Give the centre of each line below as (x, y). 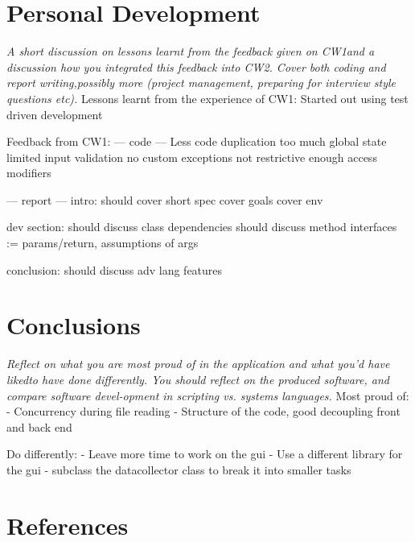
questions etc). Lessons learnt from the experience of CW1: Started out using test (207, 98)
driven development (55, 114)
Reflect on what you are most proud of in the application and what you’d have (198, 364)
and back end (39, 426)
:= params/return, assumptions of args (103, 243)
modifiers (29, 173)
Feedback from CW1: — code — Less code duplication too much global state (197, 141)
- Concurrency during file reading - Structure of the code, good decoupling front (203, 411)
